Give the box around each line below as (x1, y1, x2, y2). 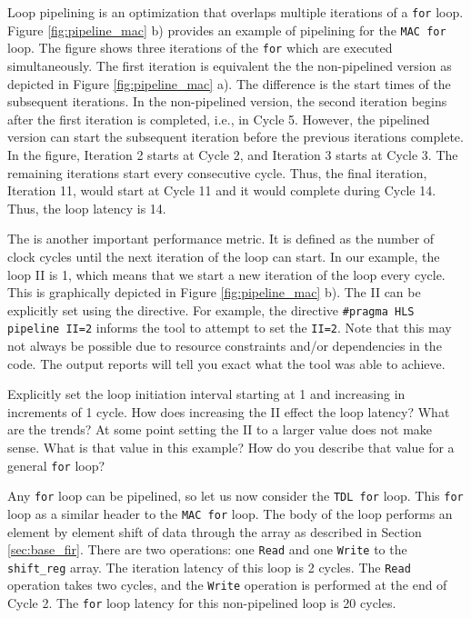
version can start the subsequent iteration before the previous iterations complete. (7, 127, 464, 146)
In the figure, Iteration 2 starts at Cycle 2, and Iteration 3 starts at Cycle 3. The (7, 145, 458, 164)
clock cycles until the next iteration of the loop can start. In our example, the (7, 246, 440, 265)
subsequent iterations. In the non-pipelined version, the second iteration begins (7, 92, 447, 111)
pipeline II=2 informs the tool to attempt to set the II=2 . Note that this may (7, 318, 452, 337)
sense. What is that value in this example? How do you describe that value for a (7, 437, 455, 456)
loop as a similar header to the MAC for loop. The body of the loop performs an (7, 503, 453, 523)
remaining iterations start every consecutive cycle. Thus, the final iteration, (7, 163, 427, 182)
